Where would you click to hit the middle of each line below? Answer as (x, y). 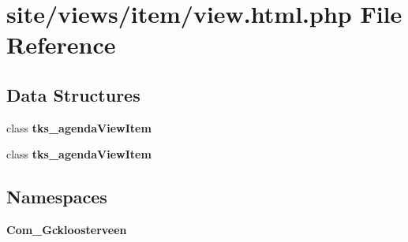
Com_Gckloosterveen (67, 230)
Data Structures (73, 94)
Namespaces (57, 197)
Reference (61, 45)
